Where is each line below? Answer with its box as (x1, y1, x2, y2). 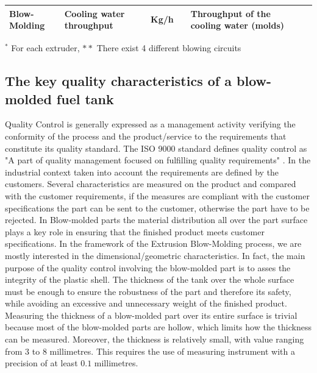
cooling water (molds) (190, 19, 285, 32)
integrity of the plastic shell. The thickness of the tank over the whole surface (5, 273, 294, 286)
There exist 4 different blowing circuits (96, 41, 241, 54)
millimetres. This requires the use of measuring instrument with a (49, 344, 295, 357)
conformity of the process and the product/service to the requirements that (5, 129, 287, 142)
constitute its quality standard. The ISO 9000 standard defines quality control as (5, 141, 307, 154)
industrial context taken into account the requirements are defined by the (5, 165, 279, 178)
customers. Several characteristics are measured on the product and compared (5, 177, 296, 190)
